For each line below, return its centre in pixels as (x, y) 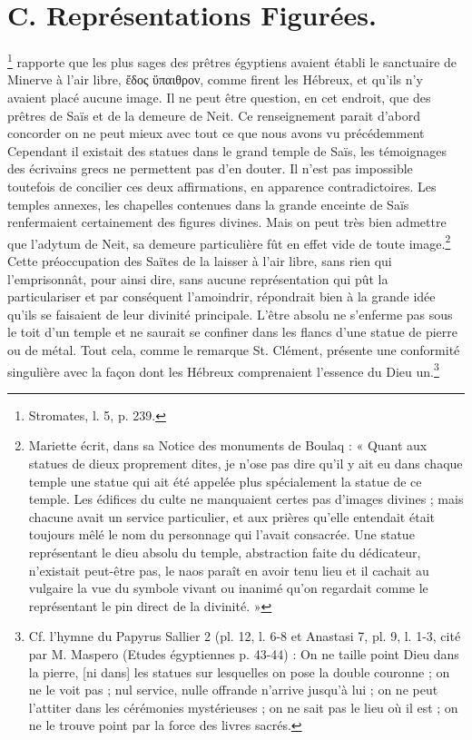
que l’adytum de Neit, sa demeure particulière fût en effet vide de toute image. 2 (229, 242)
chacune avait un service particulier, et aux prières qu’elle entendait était (231, 516)
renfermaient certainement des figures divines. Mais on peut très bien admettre (227, 222)
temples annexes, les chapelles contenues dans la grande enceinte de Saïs (208, 204)
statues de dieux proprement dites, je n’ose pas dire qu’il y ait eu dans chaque (246, 463)
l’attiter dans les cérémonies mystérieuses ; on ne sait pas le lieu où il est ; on (243, 707)
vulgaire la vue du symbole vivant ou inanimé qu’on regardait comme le (228, 588)
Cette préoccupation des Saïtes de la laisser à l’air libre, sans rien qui (200, 260)
